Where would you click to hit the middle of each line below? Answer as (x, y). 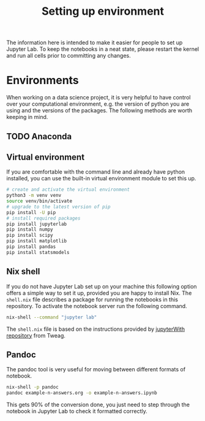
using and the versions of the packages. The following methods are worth (99, 110)
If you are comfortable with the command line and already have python (96, 172)
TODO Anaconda (39, 136)
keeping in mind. (27, 117)
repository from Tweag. (36, 335)
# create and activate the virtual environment (68, 190)
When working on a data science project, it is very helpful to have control (99, 98)
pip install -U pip (31, 212)
